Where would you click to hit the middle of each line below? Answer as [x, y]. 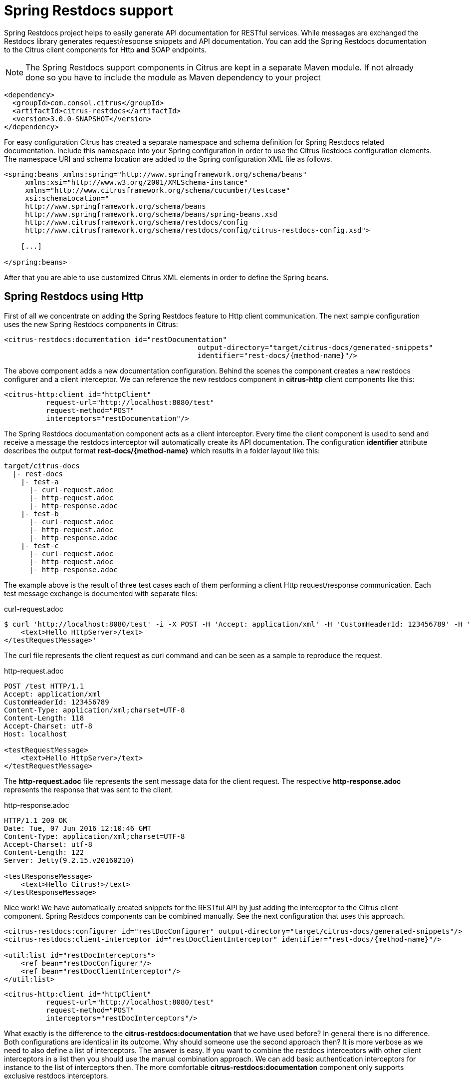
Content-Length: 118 [44, 718]
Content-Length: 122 [44, 852]
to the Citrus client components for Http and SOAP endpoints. [106, 49]
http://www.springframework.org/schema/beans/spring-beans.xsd [151, 214]
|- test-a [40, 482]
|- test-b [40, 514]
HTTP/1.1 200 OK [36, 820]
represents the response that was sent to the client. [89, 789]
